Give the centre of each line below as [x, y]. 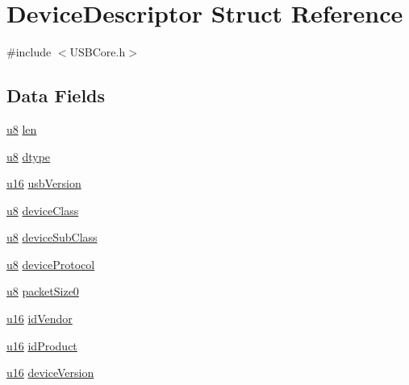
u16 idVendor [40, 319]
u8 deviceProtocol [51, 264]
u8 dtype [29, 156]
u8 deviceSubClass [52, 237]
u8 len [22, 128]
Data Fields [56, 95]
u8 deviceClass [43, 210]
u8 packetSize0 [43, 291]
